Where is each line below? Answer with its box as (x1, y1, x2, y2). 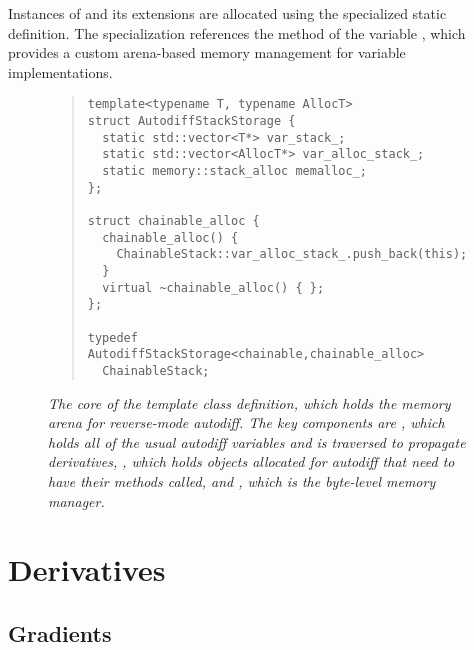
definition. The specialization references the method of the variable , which (8, 22, 466, 43)
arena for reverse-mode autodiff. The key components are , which (48, 412, 445, 433)
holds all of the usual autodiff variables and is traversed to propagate (48, 431, 466, 452)
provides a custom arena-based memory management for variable (8, 42, 406, 63)
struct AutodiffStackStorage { (87, 114, 296, 129)
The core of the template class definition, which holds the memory (48, 392, 451, 413)
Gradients (8, 617, 112, 648)
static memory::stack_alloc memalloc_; (102, 164, 367, 178)
